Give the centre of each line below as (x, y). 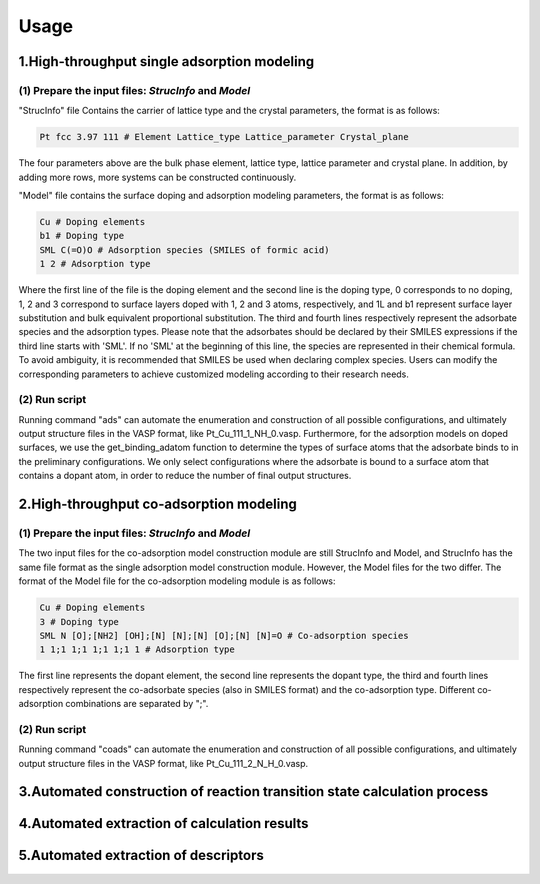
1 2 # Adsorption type (95, 264)
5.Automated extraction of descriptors (141, 855)
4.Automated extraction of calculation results (163, 823)
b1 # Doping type (82, 236)
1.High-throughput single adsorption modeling (166, 61)
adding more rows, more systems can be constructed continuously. (157, 177)
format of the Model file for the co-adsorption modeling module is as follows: (177, 581)
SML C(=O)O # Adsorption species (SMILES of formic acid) (184, 249)
